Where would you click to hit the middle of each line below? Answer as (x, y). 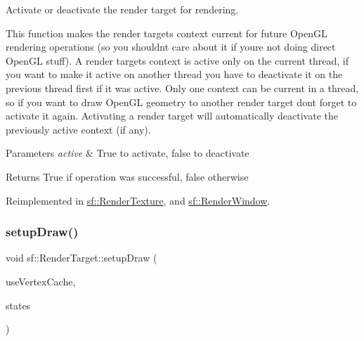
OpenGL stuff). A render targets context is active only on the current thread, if (177, 60)
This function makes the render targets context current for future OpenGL (167, 33)
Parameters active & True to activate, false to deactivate (128, 153)
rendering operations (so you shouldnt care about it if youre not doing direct (171, 47)
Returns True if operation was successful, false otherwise (127, 176)
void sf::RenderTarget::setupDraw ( (82, 258)
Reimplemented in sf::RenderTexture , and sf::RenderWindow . (138, 200)
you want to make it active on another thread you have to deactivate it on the (174, 74)
